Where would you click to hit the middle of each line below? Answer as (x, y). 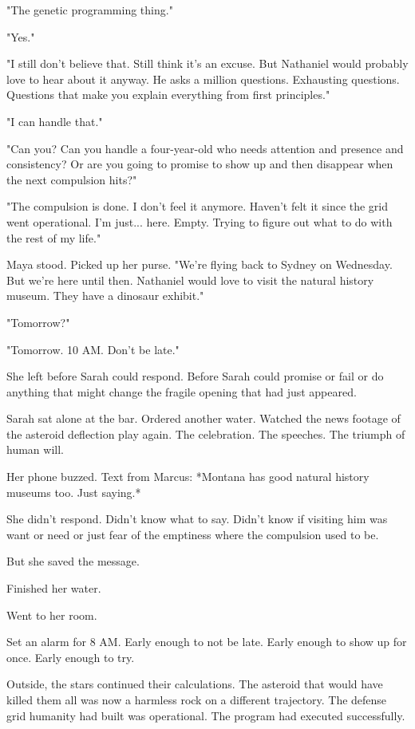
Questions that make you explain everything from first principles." (168, 95)
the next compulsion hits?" (72, 179)
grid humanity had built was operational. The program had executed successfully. (206, 715)
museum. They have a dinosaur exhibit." (105, 296)
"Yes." (21, 36)
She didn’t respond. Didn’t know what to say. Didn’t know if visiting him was (197, 519)
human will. (35, 449)
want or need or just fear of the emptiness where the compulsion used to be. (193, 534)
